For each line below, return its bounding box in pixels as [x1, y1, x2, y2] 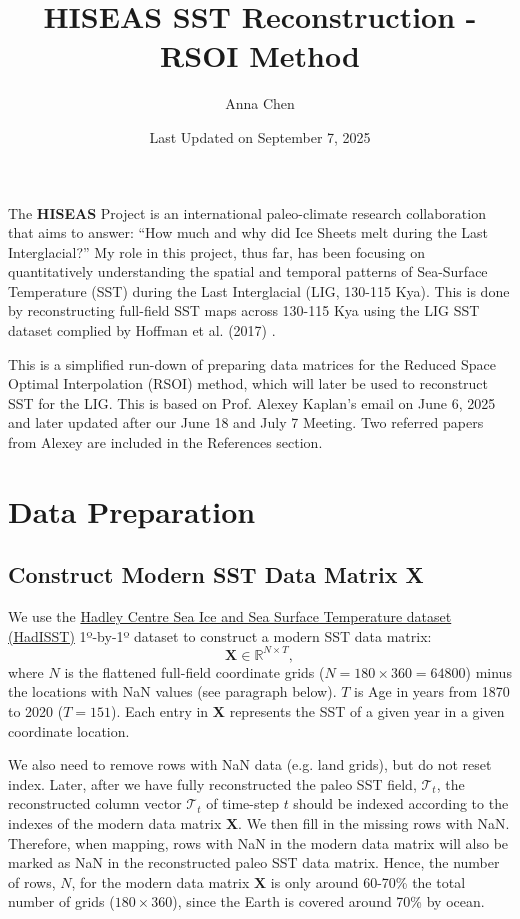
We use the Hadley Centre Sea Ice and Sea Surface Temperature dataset [8, 606, 452, 627]
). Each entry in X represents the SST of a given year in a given [111, 701, 505, 722]
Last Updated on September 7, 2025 [149, 126, 371, 147]
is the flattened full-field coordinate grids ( [64, 661, 325, 682]
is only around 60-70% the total [270, 871, 466, 892]
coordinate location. [8, 720, 130, 741]
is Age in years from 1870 [354, 681, 510, 702]
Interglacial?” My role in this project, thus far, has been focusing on [8, 241, 425, 262]
